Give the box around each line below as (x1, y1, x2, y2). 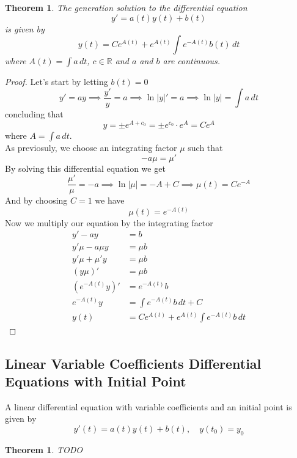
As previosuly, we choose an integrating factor (5, 141, 177, 153)
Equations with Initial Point (5, 372, 186, 390)
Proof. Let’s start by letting (5, 75, 108, 88)
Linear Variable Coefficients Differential (5, 353, 262, 372)
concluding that (5, 108, 64, 120)
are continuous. (163, 54, 221, 67)
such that (188, 141, 223, 153)
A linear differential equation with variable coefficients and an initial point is (5, 400, 292, 413)
